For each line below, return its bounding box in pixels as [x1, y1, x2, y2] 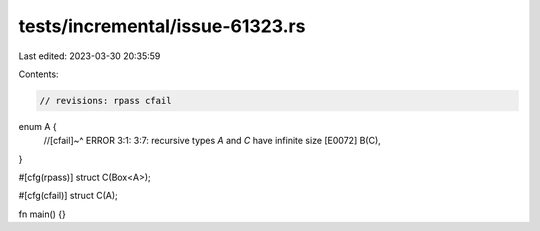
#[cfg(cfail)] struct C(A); [18, 190, 119, 202]
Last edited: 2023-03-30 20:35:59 [18, 50, 161, 62]
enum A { [18, 120, 57, 132]
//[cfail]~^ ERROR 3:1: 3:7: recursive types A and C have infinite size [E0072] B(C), [43, 135, 382, 147]
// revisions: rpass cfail [39, 95, 172, 106]
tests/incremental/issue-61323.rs [18, 15, 306, 37]
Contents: [18, 68, 59, 80]
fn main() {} [18, 208, 67, 220]
